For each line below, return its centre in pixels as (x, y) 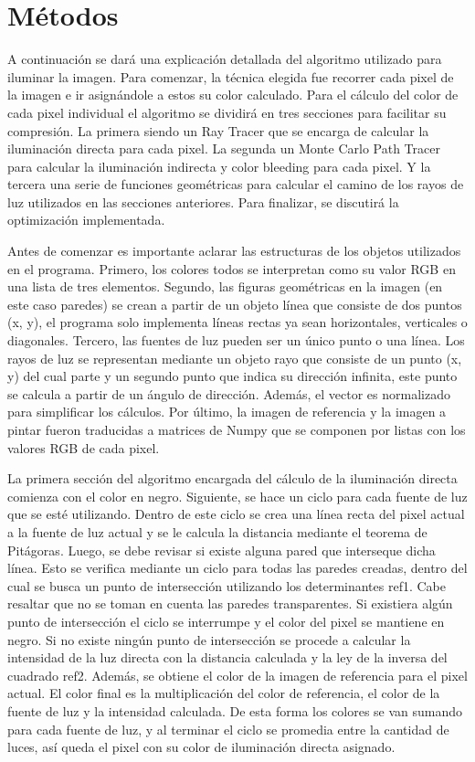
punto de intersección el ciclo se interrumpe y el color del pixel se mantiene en (226, 621)
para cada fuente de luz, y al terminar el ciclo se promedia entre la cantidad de (228, 729)
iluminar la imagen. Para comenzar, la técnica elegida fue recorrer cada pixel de (231, 76)
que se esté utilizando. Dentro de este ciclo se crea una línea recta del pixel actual (236, 514)
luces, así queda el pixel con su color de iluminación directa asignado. (201, 747)
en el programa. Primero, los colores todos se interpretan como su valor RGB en (232, 268)
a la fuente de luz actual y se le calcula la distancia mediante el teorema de (217, 531)
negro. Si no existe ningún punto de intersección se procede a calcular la (209, 639)
